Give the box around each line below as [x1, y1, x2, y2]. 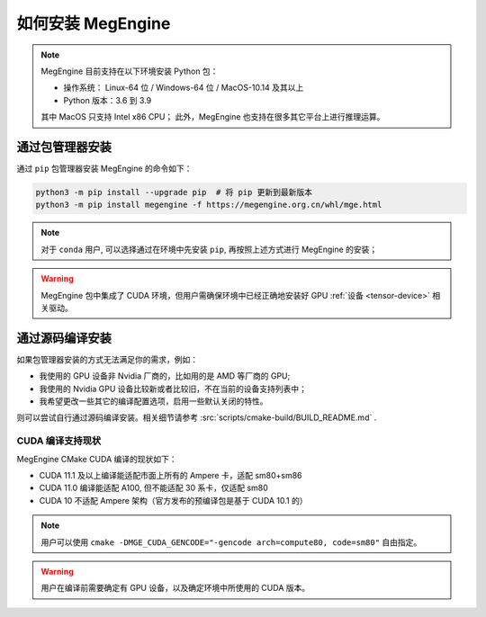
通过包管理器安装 [16, 139, 112, 155]
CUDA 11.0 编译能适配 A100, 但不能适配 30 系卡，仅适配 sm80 [39, 482, 269, 494]
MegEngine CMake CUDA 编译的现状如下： [16, 453, 177, 464]
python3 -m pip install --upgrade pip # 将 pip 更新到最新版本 [35, 187, 312, 197]
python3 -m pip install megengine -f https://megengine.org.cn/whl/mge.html [35, 200, 382, 210]
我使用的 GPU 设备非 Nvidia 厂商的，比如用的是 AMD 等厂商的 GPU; [39, 371, 291, 381]
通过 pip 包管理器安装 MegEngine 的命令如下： [16, 163, 193, 174]
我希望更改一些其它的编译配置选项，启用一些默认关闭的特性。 [39, 396, 268, 407]
